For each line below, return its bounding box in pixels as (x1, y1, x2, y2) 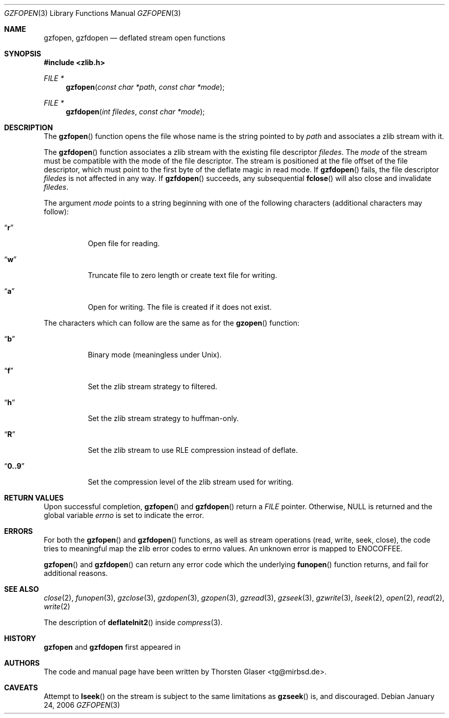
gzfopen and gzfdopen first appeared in (44, 643, 181, 651)
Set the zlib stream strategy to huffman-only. (88, 414, 239, 423)
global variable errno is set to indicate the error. (44, 511, 204, 520)
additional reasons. (44, 569, 108, 577)
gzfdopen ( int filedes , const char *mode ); (66, 107, 205, 116)
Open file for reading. (88, 239, 160, 248)
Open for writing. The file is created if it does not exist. (88, 303, 272, 311)
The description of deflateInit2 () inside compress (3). (44, 618, 223, 627)
